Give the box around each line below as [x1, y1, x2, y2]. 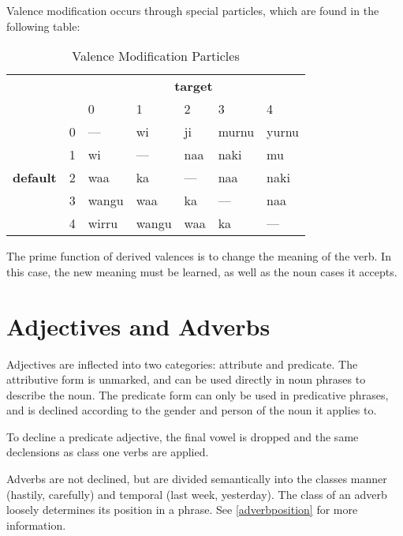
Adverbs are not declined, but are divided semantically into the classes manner [6, 470, 387, 487]
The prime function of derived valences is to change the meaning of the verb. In [6, 248, 391, 264]
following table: [6, 17, 80, 34]
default [13, 168, 57, 187]
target [174, 77, 213, 96]
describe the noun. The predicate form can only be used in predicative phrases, [6, 386, 389, 403]
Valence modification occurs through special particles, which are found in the [6, 2, 379, 18]
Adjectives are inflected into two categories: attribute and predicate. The [6, 355, 358, 372]
